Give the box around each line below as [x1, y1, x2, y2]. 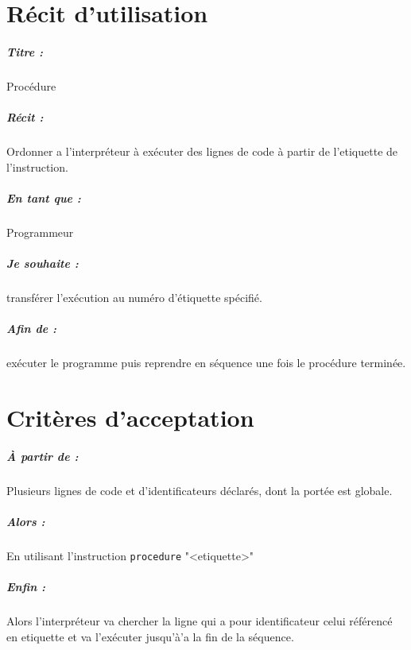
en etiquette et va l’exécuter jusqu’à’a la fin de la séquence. [6, 628, 294, 644]
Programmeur [6, 223, 74, 240]
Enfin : [6, 578, 46, 595]
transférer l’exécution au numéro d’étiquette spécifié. [6, 289, 262, 305]
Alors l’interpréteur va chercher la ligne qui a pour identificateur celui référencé [6, 613, 393, 629]
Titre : [6, 43, 43, 60]
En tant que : [6, 189, 81, 206]
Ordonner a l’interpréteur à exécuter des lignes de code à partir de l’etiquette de [6, 143, 398, 160]
